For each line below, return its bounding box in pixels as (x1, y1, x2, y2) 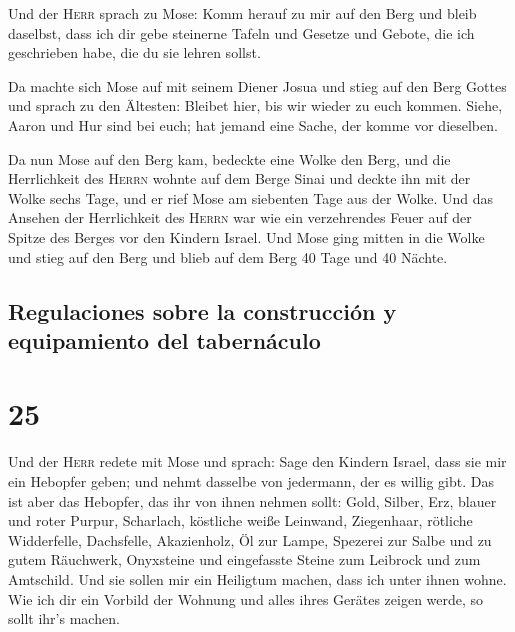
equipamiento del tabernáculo (8, 324, 321, 355)
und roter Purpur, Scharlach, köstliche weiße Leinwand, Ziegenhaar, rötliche (8, 510, 473, 531)
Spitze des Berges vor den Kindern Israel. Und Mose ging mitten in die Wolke (8, 226, 485, 247)
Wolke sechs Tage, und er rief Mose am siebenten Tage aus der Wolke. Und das (8, 187, 494, 208)
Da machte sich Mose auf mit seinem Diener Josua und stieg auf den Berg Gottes (8, 75, 507, 96)
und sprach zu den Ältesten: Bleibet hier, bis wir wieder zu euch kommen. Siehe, (8, 95, 503, 116)
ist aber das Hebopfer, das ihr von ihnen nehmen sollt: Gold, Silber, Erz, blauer (8, 490, 497, 511)
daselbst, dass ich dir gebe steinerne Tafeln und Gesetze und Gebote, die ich (8, 22, 475, 43)
